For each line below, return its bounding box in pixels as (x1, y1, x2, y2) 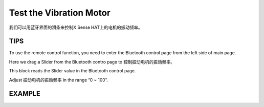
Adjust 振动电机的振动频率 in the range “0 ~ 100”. (9, 77, 108, 83)
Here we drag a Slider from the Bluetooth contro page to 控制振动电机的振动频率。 (9, 59, 176, 64)
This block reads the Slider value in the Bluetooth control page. (9, 68, 136, 74)
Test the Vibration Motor (9, 7, 111, 18)
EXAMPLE (9, 89, 41, 98)
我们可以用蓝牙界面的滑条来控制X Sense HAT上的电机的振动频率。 (9, 24, 143, 30)
